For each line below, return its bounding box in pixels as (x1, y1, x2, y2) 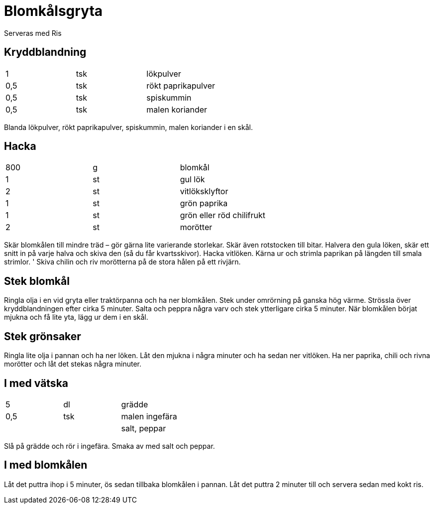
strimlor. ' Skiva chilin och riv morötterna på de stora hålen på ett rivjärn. (4, 257, 241, 266)
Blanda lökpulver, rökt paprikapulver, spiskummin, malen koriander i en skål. (4, 123, 253, 131)
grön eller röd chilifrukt (180, 210, 265, 221)
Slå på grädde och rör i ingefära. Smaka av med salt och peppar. (4, 441, 215, 450)
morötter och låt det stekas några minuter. (4, 360, 142, 369)
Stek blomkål (4, 274, 70, 287)
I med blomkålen (4, 459, 88, 472)
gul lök (180, 174, 205, 185)
